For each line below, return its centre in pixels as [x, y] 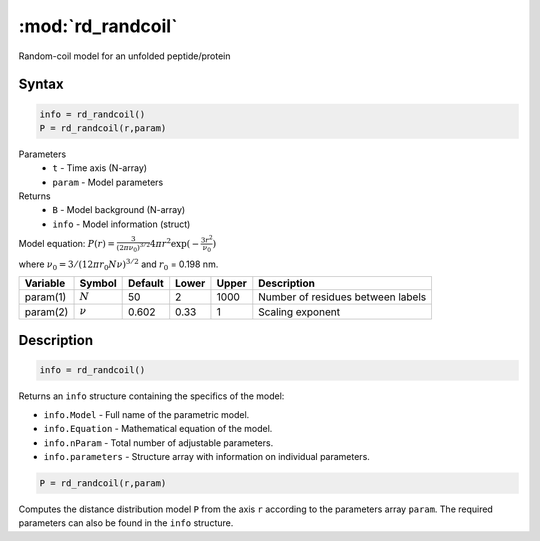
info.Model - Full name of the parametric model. [146, 414]
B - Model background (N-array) [119, 210]
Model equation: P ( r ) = [66, 243]
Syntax [41, 84]
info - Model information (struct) [121, 224]
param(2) [46, 312]
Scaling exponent [299, 312]
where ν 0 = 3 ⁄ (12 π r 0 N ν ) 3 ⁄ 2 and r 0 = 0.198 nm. [118, 264]
